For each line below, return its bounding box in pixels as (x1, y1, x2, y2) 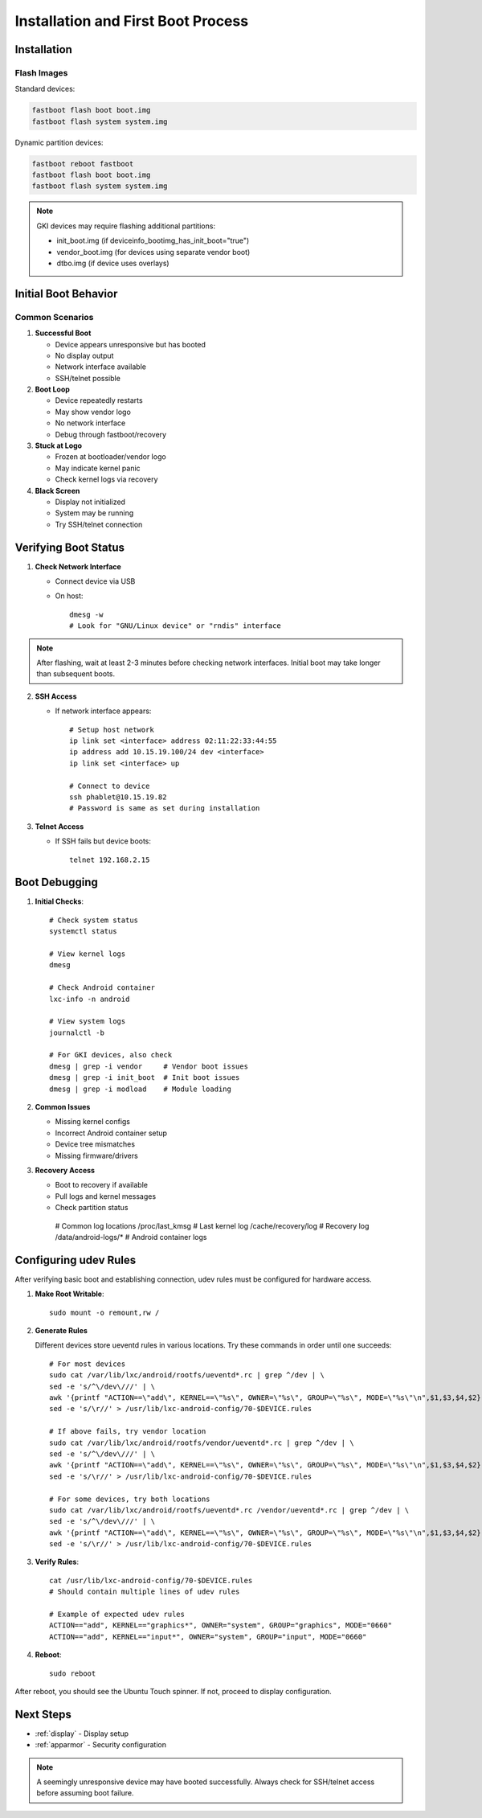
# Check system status (49, 915, 139, 925)
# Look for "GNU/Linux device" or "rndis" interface (69, 622, 281, 630)
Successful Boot (35, 328, 92, 338)
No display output (55, 351, 114, 360)
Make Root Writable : (35, 1289, 104, 1299)
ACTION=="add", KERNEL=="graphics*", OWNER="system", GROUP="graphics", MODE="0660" (49, 1621, 393, 1630)
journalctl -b (49, 1028, 104, 1037)
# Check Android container (49, 983, 156, 992)
